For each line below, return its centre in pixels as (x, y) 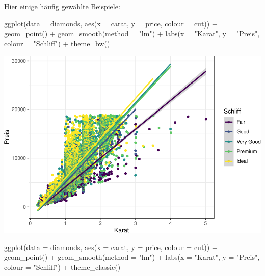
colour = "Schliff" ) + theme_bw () (57, 43)
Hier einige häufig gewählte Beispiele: (62, 6)
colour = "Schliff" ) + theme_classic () (62, 267)
